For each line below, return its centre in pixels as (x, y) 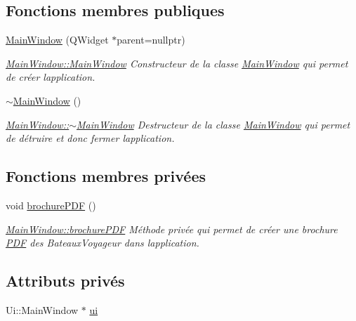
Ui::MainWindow (42, 309)
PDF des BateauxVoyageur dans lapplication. (103, 243)
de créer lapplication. (51, 77)
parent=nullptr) (151, 40)
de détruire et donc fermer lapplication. (90, 138)
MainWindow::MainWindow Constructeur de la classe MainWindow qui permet (177, 63)
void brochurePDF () (51, 205)
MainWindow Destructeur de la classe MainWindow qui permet (213, 124)
